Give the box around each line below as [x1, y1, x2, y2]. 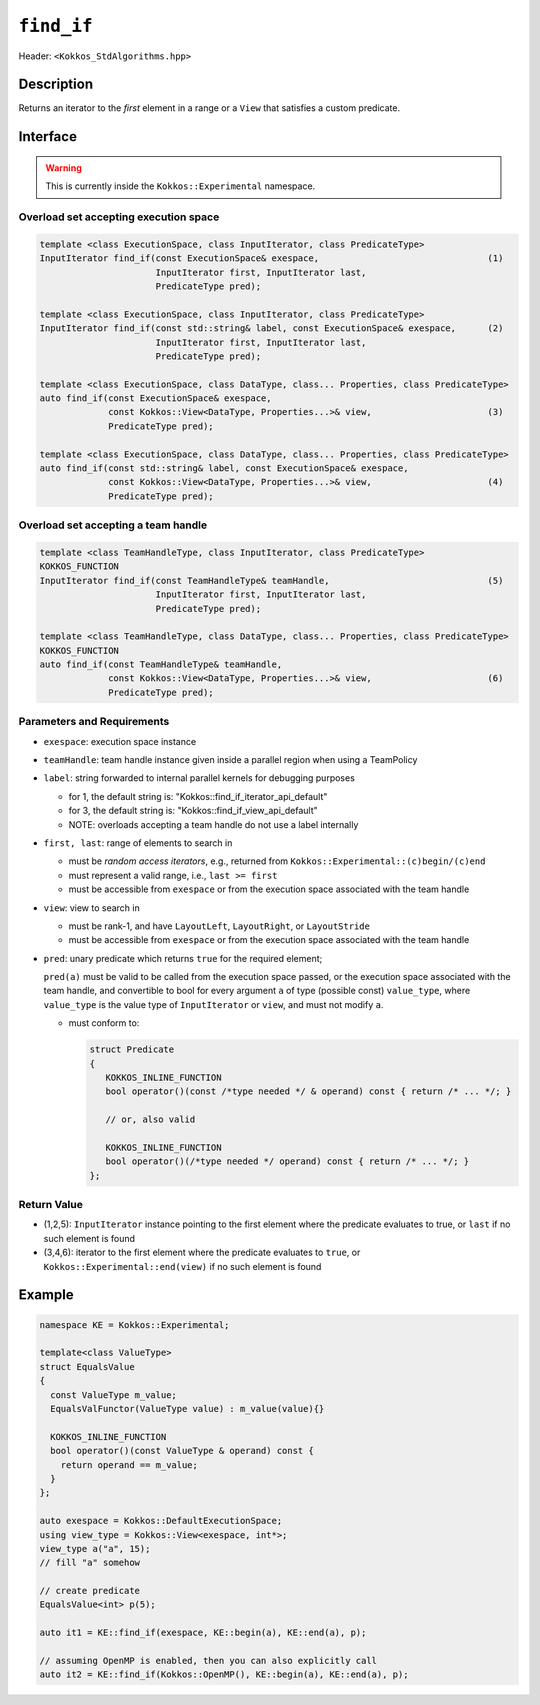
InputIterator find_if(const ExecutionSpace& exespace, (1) [39, 253, 504, 264]
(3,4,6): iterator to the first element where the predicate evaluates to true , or [43, 1246, 361, 1259]
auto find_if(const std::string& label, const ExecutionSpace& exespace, [39, 463, 409, 474]
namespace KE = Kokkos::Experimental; [39, 1319, 230, 1330]
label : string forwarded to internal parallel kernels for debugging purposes [43, 772, 355, 784]
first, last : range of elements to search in [43, 836, 233, 849]
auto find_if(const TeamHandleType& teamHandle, [39, 659, 283, 670]
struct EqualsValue [39, 1361, 135, 1372]
